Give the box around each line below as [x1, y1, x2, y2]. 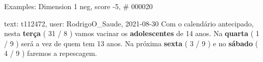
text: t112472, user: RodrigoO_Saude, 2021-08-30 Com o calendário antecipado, [4, 18, 254, 28]
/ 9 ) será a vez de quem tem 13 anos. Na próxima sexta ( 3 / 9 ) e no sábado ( [4, 38, 258, 48]
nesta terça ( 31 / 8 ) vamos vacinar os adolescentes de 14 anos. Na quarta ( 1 [4, 28, 259, 39]
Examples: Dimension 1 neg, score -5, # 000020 [4, 1, 153, 11]
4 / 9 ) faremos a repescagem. [4, 48, 97, 58]
